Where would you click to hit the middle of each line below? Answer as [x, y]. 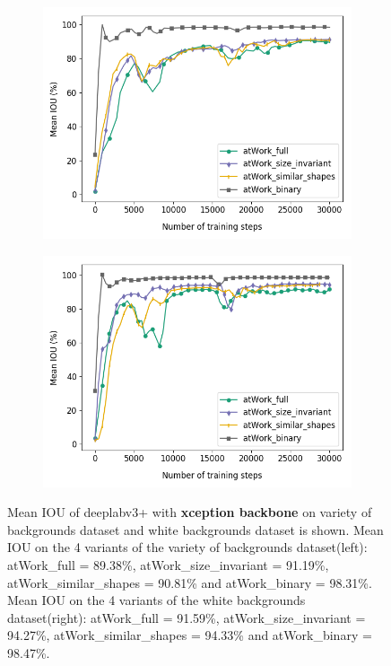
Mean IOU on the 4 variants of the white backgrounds [156, 600]
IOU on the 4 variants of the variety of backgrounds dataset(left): [187, 547]
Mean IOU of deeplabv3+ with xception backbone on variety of [190, 512]
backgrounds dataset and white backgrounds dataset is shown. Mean [195, 529]
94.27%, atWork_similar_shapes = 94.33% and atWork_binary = [190, 635]
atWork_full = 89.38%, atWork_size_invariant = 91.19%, [168, 564]
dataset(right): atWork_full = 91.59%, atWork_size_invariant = [187, 617]
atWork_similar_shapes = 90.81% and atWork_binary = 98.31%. [190, 582]
